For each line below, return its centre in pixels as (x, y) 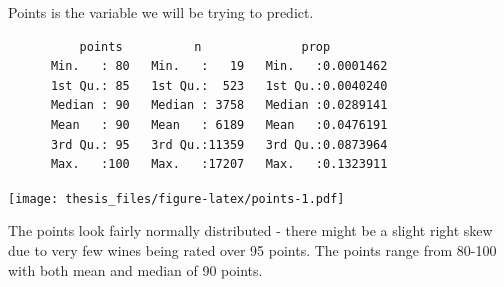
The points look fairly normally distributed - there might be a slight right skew (250, 230)
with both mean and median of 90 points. (135, 269)
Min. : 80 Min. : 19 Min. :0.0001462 (219, 66)
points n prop (205, 46)
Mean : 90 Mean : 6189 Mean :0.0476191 (219, 124)
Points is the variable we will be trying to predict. (161, 12)
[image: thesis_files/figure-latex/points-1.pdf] (176, 198)
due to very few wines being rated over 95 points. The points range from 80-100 (252, 250)
